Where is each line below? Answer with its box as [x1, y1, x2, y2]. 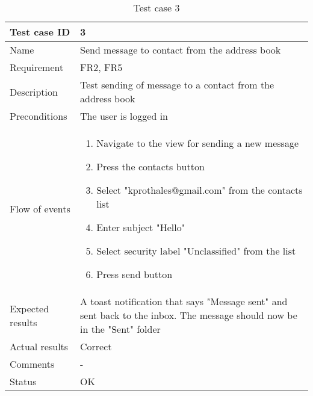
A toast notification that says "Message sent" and [80, 294, 288, 308]
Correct [80, 339, 112, 353]
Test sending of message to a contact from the [80, 78, 274, 91]
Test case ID [10, 25, 70, 39]
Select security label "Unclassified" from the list [96, 244, 296, 258]
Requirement [10, 60, 64, 74]
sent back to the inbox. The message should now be [80, 308, 297, 322]
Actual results [10, 339, 69, 353]
